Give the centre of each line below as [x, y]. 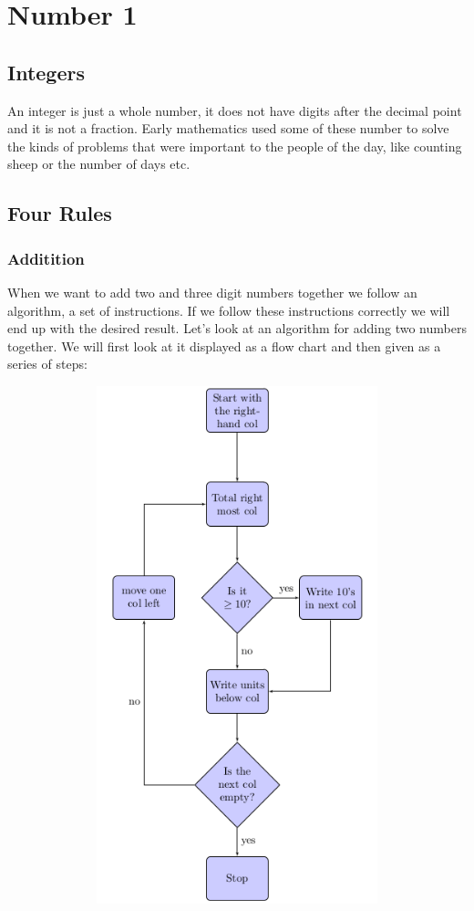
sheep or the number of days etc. [99, 164]
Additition [46, 258]
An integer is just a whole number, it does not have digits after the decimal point [235, 110]
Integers [46, 72]
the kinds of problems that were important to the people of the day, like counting [235, 146]
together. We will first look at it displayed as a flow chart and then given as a [224, 346]
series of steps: [47, 364]
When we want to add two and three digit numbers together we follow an [212, 292]
